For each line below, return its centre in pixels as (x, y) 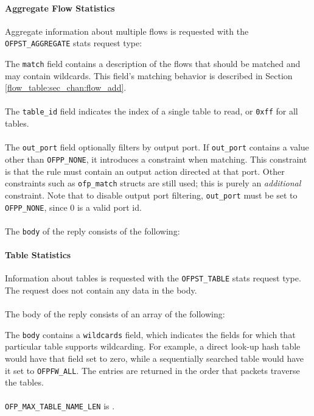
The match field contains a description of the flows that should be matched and (153, 64)
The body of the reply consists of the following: (92, 231)
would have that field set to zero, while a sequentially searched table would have (155, 358)
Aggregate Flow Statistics (60, 8)
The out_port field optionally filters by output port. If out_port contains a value (157, 147)
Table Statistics (38, 255)
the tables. (24, 382)
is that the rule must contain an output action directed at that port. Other (145, 171)
